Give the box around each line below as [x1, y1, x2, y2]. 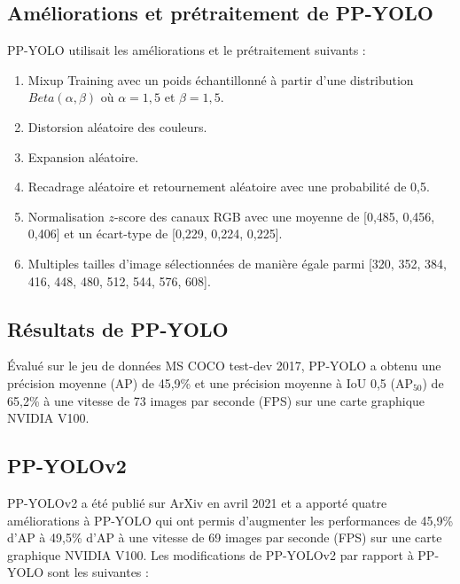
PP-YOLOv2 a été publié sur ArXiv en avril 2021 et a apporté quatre [7, 493, 387, 511]
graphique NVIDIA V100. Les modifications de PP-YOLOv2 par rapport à [7, 545, 414, 564]
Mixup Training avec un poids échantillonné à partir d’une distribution [27, 70, 414, 89]
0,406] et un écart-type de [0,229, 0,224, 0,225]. [27, 224, 283, 243]
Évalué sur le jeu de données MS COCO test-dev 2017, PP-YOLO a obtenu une [7, 356, 441, 375]
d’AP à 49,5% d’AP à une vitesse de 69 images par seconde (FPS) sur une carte [7, 528, 442, 547]
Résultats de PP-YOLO [7, 315, 229, 342]
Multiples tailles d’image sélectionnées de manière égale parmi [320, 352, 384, [27, 253, 447, 272]
